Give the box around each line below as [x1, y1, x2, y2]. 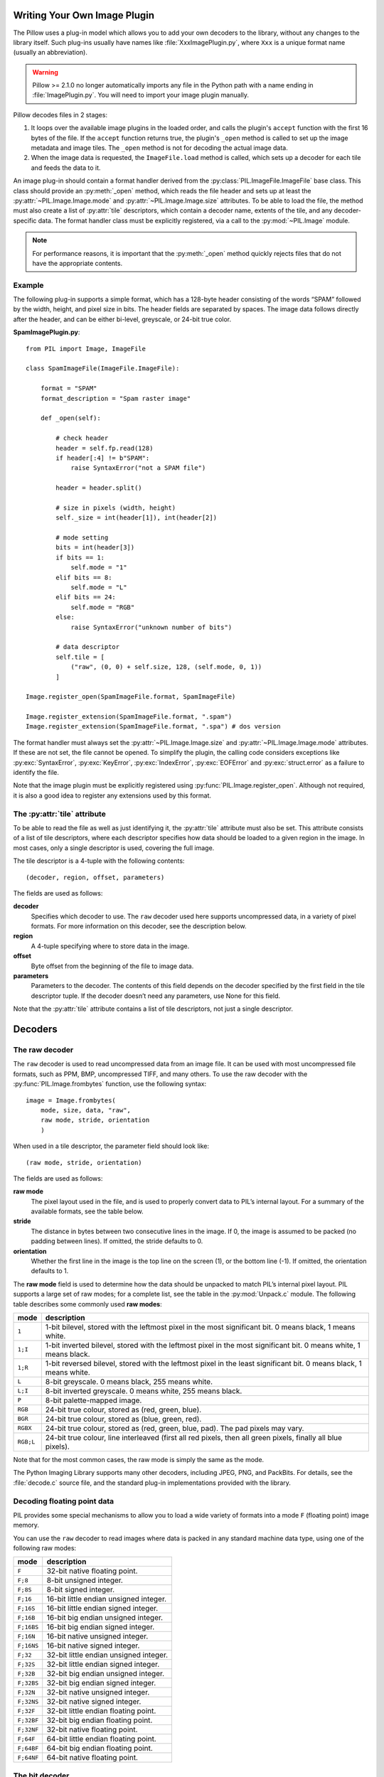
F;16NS [17, 1642, 39, 1649]
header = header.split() [55, 484, 142, 492]
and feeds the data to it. [31, 163, 101, 172]
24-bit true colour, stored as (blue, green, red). [45, 1414, 202, 1424]
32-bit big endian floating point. [46, 1715, 153, 1725]
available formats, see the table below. [31, 1207, 144, 1215]
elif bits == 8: [55, 573, 112, 581]
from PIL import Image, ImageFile [26, 345, 146, 353]
